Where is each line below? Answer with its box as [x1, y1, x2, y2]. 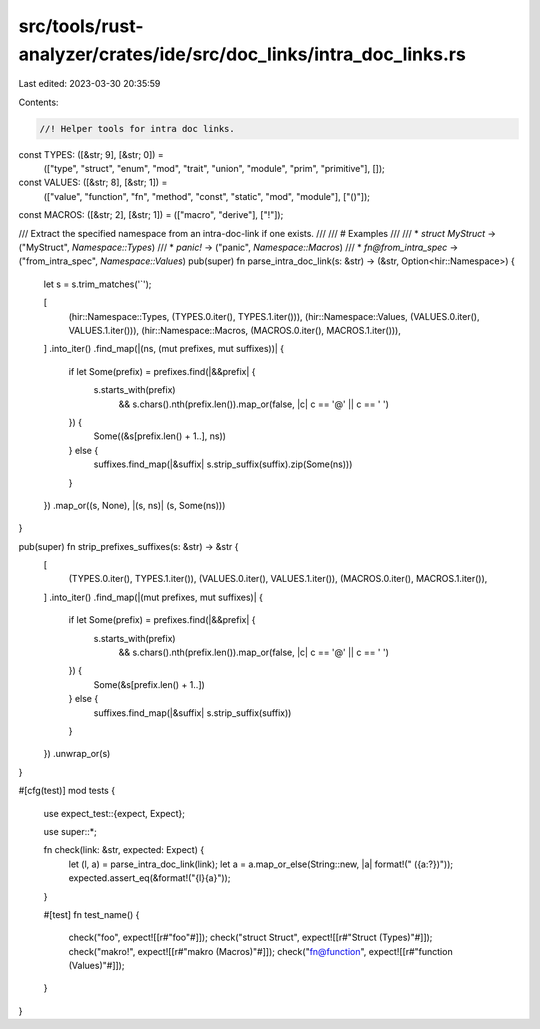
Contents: [18, 96, 59, 108]
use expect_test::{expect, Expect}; [43, 807, 185, 819]
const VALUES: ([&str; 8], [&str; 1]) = [18, 176, 168, 189]
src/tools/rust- [18, 15, 144, 37]
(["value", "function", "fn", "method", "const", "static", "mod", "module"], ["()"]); [43, 190, 370, 202]
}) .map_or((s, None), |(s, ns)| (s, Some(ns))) [43, 499, 226, 511]
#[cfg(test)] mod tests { [18, 785, 115, 797]
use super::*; [43, 825, 97, 837]
